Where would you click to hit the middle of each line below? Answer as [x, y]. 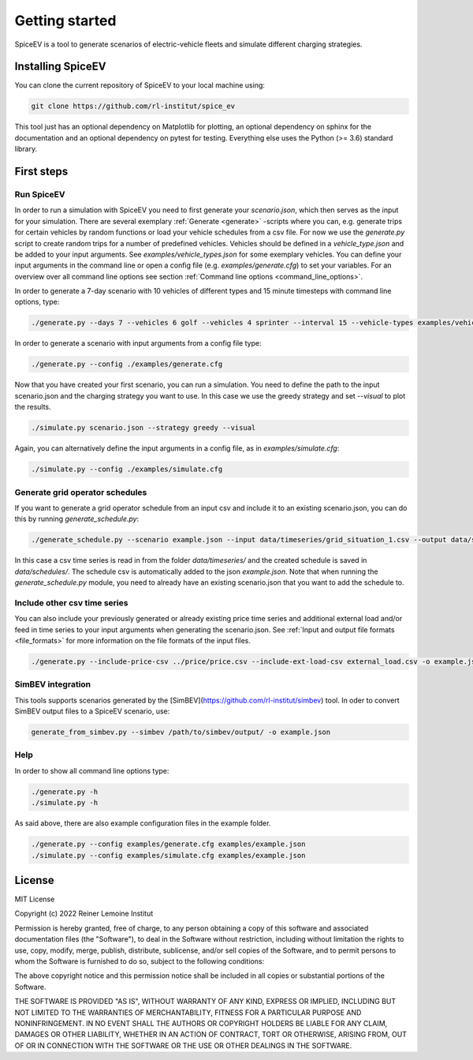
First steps [41, 172]
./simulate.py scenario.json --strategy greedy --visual [143, 428]
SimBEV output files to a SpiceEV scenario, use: [92, 711]
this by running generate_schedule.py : [77, 519]
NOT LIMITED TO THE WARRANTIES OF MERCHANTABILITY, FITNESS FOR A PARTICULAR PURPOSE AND [188, 1012]
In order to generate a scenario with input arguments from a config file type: [138, 343]
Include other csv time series [71, 602]
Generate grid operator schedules [81, 492]
